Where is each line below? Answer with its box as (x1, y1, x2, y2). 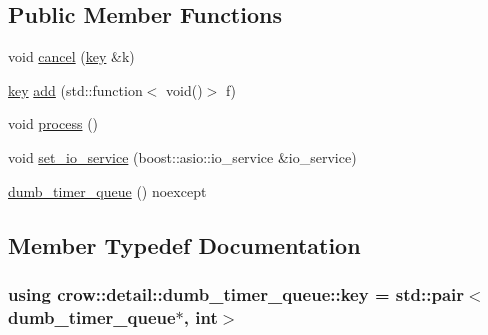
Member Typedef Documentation (8, 229, 361, 260)
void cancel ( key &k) (8, 46, 135, 67)
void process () (8, 113, 99, 134)
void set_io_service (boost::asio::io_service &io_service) (8, 146, 357, 167)
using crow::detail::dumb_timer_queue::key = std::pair (8, 281, 465, 306)
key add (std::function (8, 79, 143, 100)
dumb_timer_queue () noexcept (8, 180, 207, 201)
